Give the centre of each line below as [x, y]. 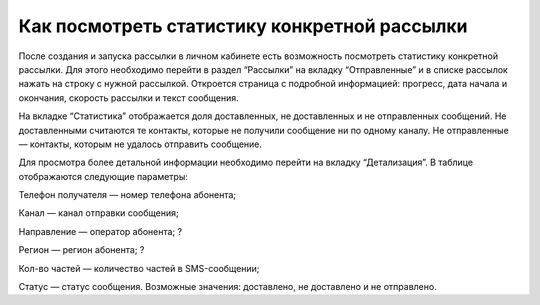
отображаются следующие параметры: [103, 176]
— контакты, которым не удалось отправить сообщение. [140, 144]
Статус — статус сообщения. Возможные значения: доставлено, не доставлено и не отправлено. [227, 287]
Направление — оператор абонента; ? [100, 231]
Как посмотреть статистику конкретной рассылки [243, 26]
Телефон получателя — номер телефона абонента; [127, 195]
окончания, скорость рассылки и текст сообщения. [128, 97]
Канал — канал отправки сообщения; [98, 213]
